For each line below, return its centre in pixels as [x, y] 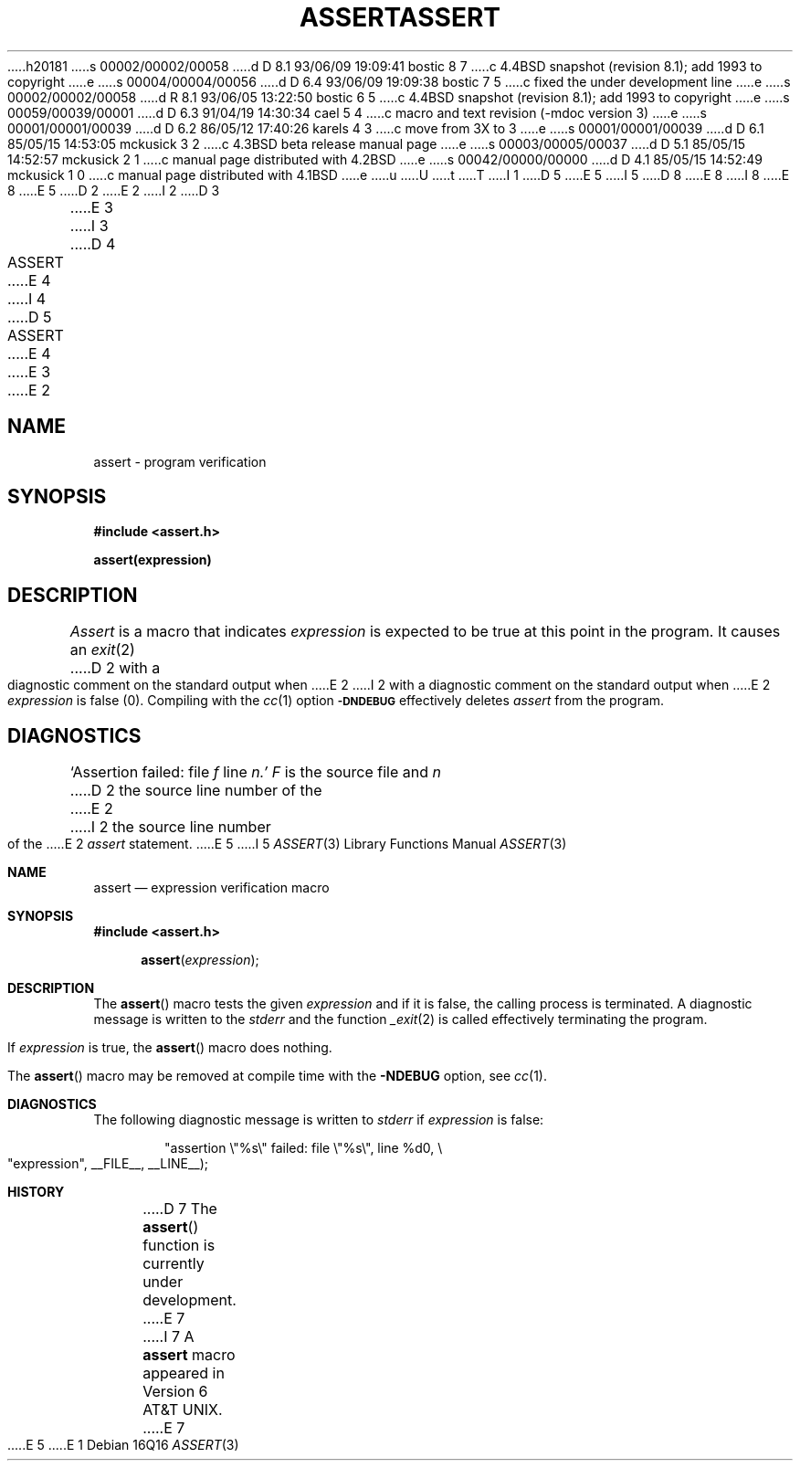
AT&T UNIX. [183, 1410]
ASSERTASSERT [400, 17]
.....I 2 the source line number [170, 827]
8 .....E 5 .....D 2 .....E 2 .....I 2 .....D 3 [114, 190]
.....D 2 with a [115, 668]
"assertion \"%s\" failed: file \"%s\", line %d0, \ [304, 1148]
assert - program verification [180, 461]
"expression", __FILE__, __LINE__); [108, 1164]
